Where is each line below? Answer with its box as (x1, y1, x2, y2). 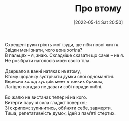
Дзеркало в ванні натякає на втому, (5, 68, 81, 74)
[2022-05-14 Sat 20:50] (73, 19, 123, 25)
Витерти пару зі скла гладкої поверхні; (5, 99, 87, 105)
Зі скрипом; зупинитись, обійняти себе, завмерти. (5, 105, 112, 111)
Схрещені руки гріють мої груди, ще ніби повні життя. (5, 41, 120, 47)
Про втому (75, 3, 122, 14)
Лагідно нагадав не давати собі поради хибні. (5, 83, 103, 89)
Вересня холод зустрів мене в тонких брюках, (5, 79, 104, 84)
